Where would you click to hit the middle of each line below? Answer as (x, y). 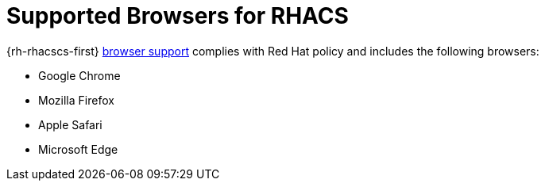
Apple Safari (70, 124)
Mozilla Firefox (76, 100)
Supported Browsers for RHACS (178, 16)
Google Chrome (79, 75)
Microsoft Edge (78, 149)
